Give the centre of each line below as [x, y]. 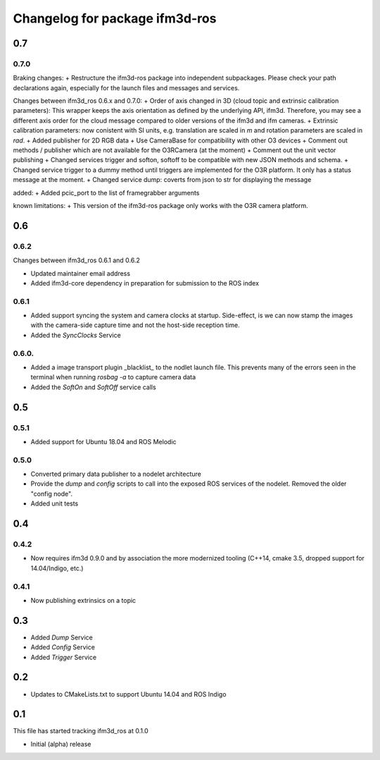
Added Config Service [63, 647]
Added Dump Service [62, 637]
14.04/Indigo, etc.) [57, 568]
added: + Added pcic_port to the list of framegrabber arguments [106, 192]
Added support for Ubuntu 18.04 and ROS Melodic [103, 441]
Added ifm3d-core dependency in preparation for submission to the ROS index [145, 283]
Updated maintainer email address [80, 273]
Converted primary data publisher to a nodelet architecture [116, 474]
